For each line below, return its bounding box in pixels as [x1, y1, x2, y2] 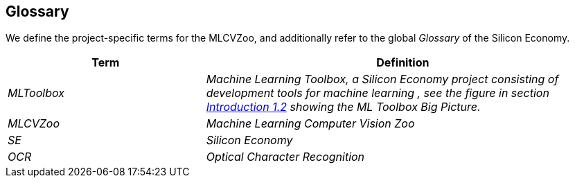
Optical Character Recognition [206, 150, 365, 164]
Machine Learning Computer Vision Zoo [206, 116, 415, 131]
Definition [376, 55, 430, 70]
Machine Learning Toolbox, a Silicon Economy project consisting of [206, 72, 559, 87]
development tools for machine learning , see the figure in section [206, 86, 549, 101]
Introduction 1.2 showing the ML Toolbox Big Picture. [206, 100, 481, 114]
